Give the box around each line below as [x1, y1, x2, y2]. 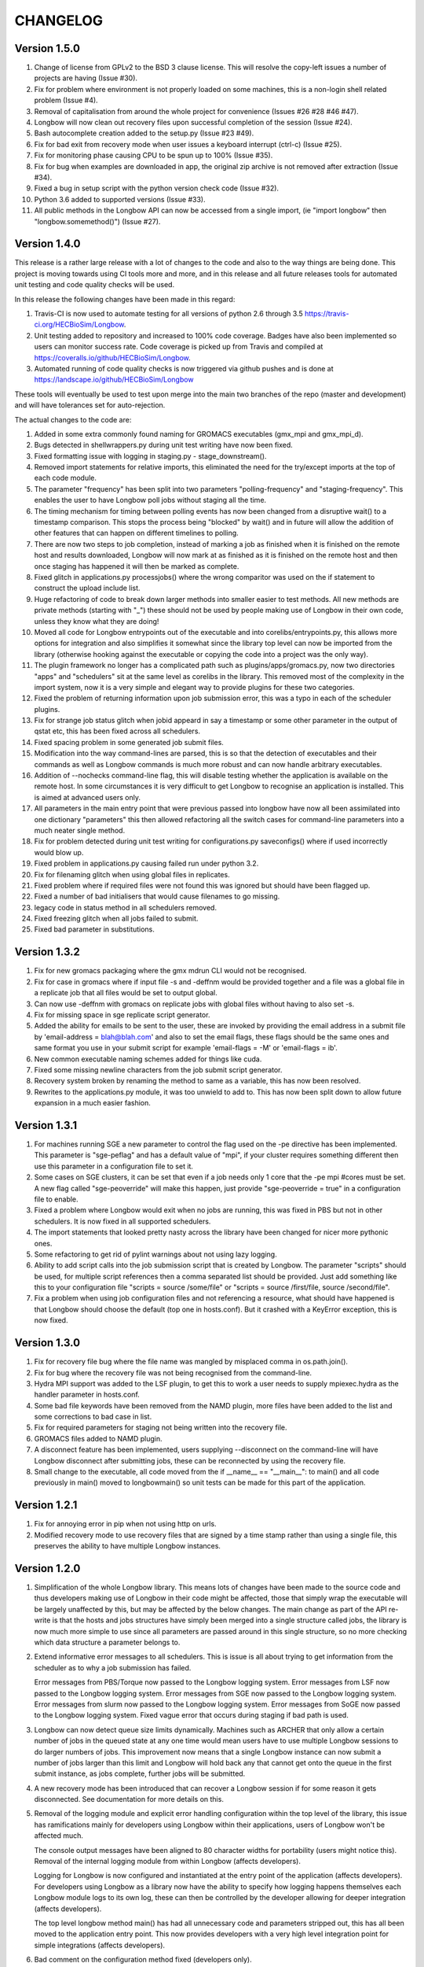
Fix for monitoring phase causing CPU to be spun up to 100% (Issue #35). [34, 150, 273, 161]
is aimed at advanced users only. [34, 792, 141, 802]
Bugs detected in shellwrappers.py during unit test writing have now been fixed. [34, 441, 294, 450]
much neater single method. [34, 825, 126, 835]
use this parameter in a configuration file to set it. [34, 1161, 194, 1171]
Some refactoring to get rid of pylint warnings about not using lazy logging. [34, 1249, 278, 1259]
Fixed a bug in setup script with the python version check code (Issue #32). [34, 183, 279, 193]
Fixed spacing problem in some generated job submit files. [34, 737, 224, 747]
